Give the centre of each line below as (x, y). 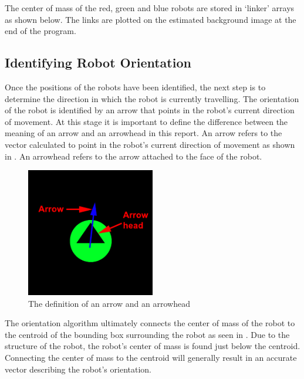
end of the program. (40, 31)
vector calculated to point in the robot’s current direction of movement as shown (150, 144)
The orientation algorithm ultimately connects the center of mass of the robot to (150, 323)
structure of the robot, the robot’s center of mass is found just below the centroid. (153, 346)
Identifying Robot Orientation (98, 62)
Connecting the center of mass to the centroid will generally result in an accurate (151, 357)
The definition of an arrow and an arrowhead (109, 303)
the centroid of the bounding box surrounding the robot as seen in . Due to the (147, 334)
